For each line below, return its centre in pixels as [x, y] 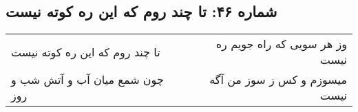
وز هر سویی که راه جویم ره [281, 44]
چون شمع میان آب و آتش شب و [87, 80]
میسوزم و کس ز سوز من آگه [278, 80]
